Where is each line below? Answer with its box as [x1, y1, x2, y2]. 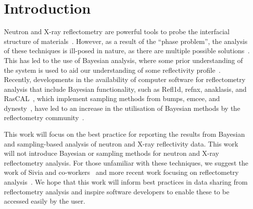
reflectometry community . [4, 112, 84, 123]
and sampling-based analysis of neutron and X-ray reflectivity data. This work [4, 138, 238, 148]
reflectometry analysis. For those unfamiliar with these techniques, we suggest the [4, 157, 249, 167]
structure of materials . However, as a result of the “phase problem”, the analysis [4, 36, 248, 46]
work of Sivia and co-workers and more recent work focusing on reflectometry [4, 167, 239, 177]
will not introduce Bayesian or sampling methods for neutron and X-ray [4, 148, 219, 158]
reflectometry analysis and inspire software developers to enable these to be [4, 186, 230, 196]
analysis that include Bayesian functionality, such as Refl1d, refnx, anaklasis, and [4, 84, 247, 94]
